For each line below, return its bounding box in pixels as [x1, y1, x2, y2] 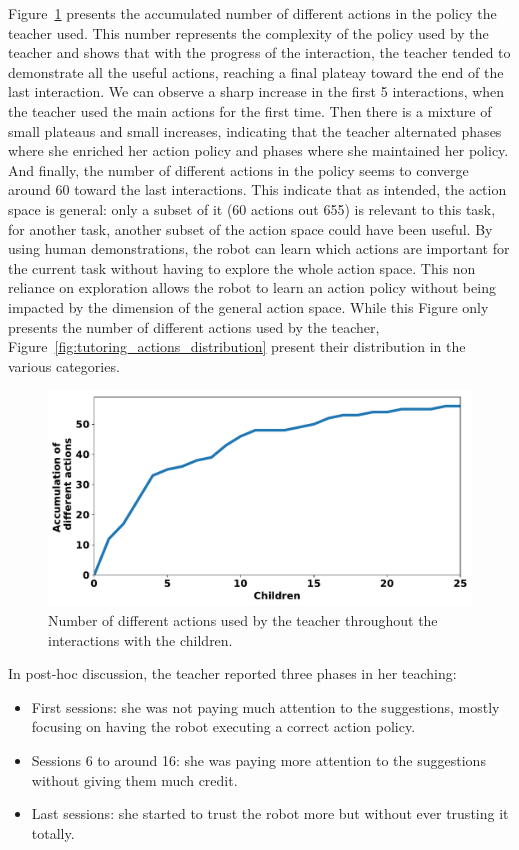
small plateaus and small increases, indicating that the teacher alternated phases [8, 120, 502, 141]
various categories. [8, 355, 120, 376]
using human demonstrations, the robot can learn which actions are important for [8, 238, 510, 259]
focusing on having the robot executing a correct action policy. [31, 716, 416, 737]
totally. [31, 822, 75, 843]
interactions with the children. [48, 629, 233, 650]
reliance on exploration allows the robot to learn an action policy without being [8, 277, 496, 298]
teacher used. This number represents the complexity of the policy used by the [8, 22, 489, 43]
